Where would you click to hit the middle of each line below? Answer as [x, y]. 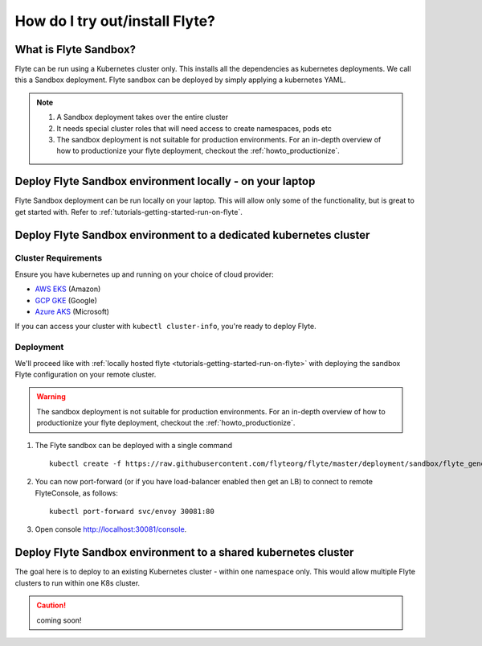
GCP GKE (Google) [66, 300]
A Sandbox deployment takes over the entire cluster [143, 117]
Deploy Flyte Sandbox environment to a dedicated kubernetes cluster [192, 235]
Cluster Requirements [59, 258]
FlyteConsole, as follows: [76, 493]
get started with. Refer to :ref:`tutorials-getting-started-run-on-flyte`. [129, 212]
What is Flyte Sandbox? [76, 49]
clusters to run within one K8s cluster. [78, 582]
